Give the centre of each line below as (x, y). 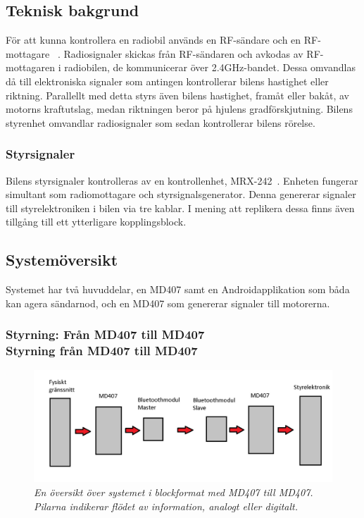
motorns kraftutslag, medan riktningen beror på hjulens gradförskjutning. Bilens (179, 109)
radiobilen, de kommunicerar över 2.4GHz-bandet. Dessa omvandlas (210, 67)
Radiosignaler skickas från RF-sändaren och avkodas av (183, 53)
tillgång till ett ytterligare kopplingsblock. (96, 222)
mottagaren (31, 67)
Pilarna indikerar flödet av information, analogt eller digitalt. (166, 506)
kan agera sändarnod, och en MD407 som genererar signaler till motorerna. (168, 303)
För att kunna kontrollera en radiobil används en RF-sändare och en (153, 40)
